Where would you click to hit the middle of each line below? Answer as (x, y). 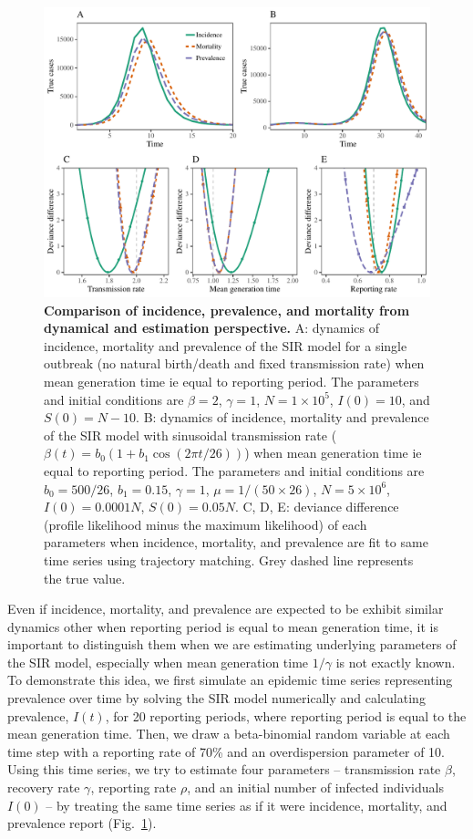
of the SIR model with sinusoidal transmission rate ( (190, 435)
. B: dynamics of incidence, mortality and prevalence (283, 417)
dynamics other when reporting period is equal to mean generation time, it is (223, 626)
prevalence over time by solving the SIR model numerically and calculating (216, 698)
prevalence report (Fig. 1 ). (82, 823)
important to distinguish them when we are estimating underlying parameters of (232, 644)
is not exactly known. (396, 662)
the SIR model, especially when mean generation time (158, 662)
